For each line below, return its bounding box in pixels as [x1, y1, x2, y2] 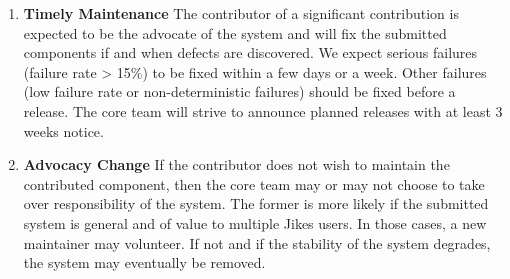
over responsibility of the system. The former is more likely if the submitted [23, 193, 489, 214]
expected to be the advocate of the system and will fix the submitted [23, 22, 447, 43]
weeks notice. [23, 120, 104, 141]
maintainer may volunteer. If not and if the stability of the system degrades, [23, 232, 491, 253]
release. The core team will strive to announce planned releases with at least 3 [23, 100, 503, 121]
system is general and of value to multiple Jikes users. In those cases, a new [23, 212, 487, 233]
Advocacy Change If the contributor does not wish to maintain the [23, 154, 450, 175]
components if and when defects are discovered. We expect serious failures [23, 42, 478, 63]
